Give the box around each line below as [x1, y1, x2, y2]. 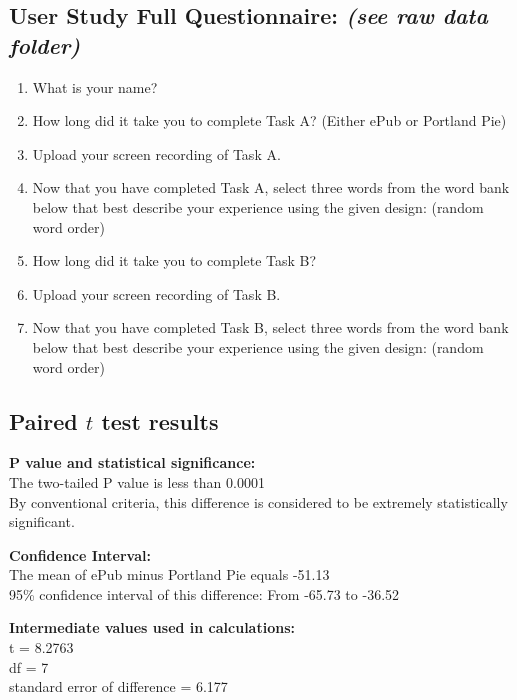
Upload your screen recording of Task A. [32, 143, 281, 164]
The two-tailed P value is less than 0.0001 [9, 471, 265, 492]
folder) [9, 29, 81, 60]
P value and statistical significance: [9, 452, 256, 473]
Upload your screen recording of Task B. [32, 283, 281, 304]
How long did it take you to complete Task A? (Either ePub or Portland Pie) [32, 110, 507, 131]
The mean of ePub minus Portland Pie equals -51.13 [9, 564, 330, 585]
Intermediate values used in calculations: [9, 617, 295, 638]
